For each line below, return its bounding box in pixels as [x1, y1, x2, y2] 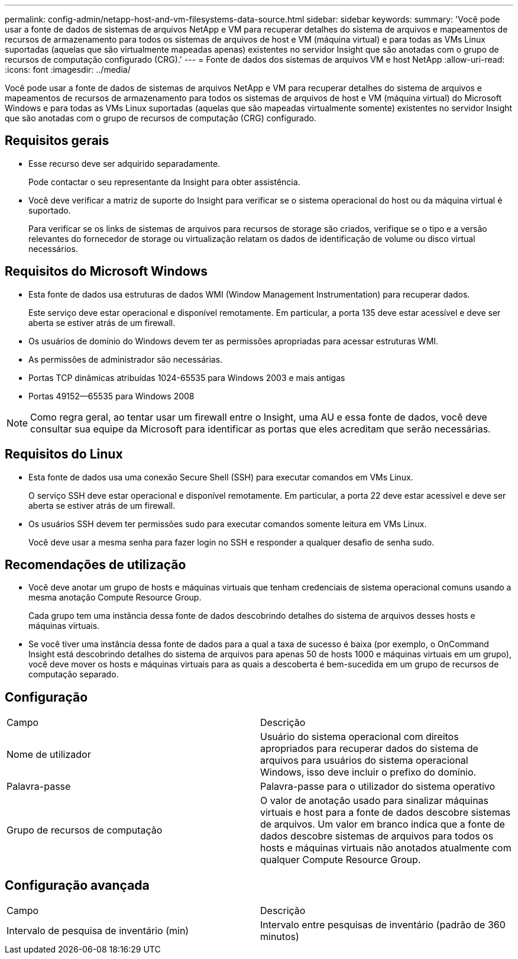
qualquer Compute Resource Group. [260, 854, 421, 866]
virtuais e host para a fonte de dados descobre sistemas [260, 806, 511, 819]
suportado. [28, 205, 71, 215]
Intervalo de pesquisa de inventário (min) [7, 925, 189, 937]
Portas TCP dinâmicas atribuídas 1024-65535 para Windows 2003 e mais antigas [28, 372, 345, 383]
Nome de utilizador [7, 748, 91, 761]
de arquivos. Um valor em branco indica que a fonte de [260, 818, 505, 831]
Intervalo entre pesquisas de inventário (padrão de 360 [260, 919, 506, 931]
